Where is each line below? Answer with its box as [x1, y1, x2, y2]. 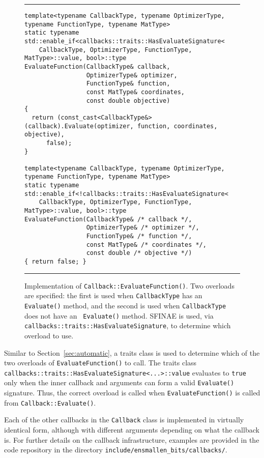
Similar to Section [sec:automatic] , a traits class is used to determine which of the [4, 347, 260, 358]
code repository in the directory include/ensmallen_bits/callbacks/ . [4, 444, 227, 455]
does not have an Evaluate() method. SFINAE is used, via [24, 310, 214, 321]
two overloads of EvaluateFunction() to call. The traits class [4, 357, 197, 368]
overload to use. [24, 330, 74, 340]
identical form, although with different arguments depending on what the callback [4, 424, 259, 435]
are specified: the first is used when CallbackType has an [24, 290, 202, 301]
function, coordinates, [137, 122, 218, 130]
